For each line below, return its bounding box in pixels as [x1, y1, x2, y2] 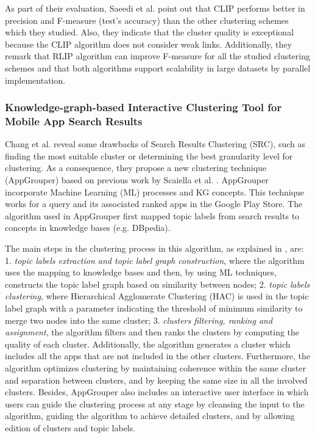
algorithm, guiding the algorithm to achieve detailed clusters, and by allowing [5, 409, 295, 422]
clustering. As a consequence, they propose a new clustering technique [5, 161, 267, 174]
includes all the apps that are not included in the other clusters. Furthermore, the [5, 349, 310, 362]
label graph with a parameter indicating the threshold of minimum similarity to [5, 302, 303, 315]
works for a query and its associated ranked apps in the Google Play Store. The [5, 197, 303, 210]
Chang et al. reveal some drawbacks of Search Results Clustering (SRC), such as [5, 137, 305, 150]
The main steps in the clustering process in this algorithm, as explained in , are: [5, 242, 304, 255]
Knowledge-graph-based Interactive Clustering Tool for [5, 100, 282, 115]
